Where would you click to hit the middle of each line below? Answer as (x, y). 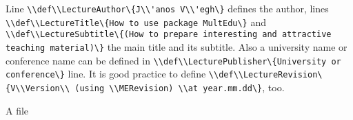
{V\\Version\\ (38, 88)
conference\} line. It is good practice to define (106, 74)
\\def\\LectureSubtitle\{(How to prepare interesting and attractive (169, 35)
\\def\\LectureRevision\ (265, 75)
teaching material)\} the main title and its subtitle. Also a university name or (176, 46)
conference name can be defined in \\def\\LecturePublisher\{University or (173, 60)
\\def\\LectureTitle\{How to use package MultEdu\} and (136, 22)
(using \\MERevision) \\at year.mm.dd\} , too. (180, 87)
